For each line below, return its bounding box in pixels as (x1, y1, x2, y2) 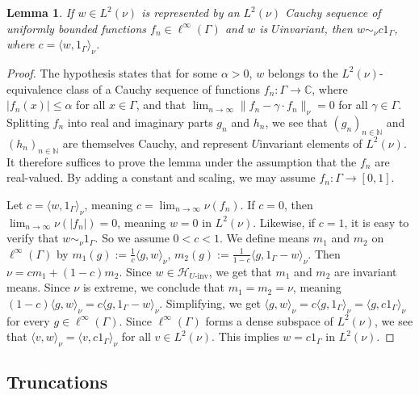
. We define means (219, 229, 310, 246)
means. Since (6, 279, 70, 296)
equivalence (6, 80, 63, 97)
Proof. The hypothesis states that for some (6, 64, 218, 81)
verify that (6, 229, 59, 246)
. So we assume (94, 229, 170, 246)
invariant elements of (259, 134, 362, 151)
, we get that (208, 263, 272, 279)
